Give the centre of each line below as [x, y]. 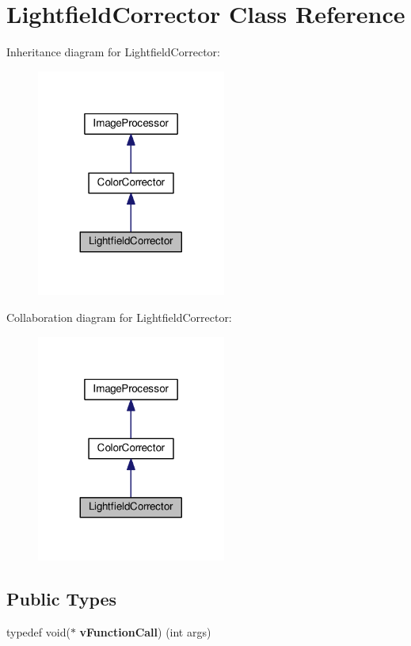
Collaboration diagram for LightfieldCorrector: [119, 317]
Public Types [62, 599]
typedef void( [38, 631]
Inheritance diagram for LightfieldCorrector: [113, 52]
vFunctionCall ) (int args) [145, 631]
